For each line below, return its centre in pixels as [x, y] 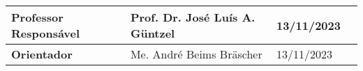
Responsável [46, 33]
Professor [37, 17]
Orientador [42, 54]
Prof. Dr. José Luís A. [193, 17]
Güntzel [153, 33]
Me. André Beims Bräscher [196, 54]
